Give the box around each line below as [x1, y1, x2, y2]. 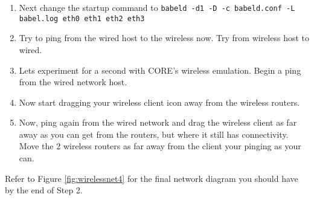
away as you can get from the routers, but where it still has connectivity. [19, 127, 289, 140]
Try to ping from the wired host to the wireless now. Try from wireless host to [19, 31, 309, 44]
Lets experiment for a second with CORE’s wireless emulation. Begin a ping [19, 63, 301, 76]
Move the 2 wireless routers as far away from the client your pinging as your [19, 140, 301, 152]
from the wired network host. [19, 76, 127, 88]
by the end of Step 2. [5, 184, 83, 196]
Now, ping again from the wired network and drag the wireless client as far [19, 116, 297, 129]
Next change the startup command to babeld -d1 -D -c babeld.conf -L [19, 1, 295, 13]
